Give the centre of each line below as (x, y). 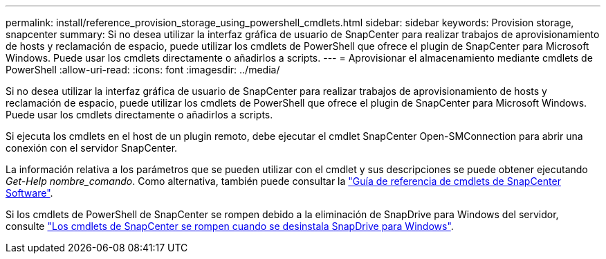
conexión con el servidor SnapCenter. (92, 148)
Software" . (29, 193)
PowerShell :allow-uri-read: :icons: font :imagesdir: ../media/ (143, 70)
